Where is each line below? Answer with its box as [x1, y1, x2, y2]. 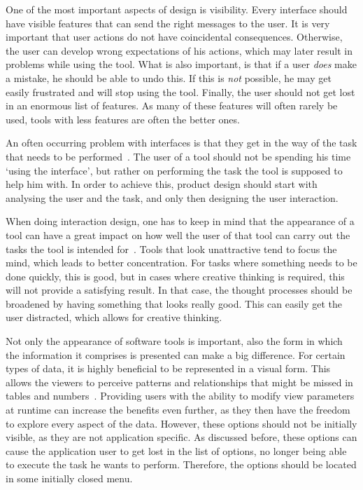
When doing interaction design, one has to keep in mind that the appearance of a [6, 214, 355, 229]
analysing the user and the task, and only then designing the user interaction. [6, 190, 339, 205]
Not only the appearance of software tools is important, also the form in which [6, 334, 343, 348]
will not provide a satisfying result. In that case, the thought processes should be [6, 283, 353, 297]
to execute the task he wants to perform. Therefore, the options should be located [6, 457, 357, 472]
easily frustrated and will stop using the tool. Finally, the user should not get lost [6, 84, 355, 99]
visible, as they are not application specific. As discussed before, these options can [6, 430, 357, 444]
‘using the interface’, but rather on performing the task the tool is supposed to [6, 163, 343, 177]
